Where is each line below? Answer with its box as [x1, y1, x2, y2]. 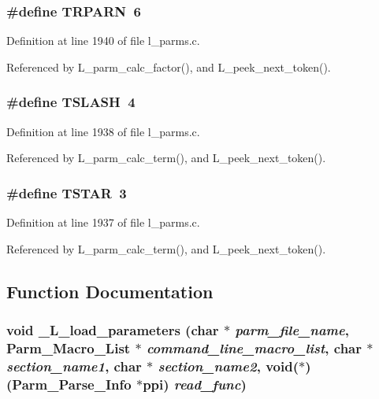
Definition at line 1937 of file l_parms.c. [6, 214, 200, 231]
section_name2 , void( [158, 356, 299, 375]
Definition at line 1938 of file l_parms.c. [6, 123, 200, 139]
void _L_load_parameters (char [6, 320, 219, 339]
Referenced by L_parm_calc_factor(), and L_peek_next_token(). [6, 58, 331, 75]
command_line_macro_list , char [146, 338, 362, 357]
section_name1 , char [6, 356, 142, 375]
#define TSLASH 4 [6, 92, 136, 112]
